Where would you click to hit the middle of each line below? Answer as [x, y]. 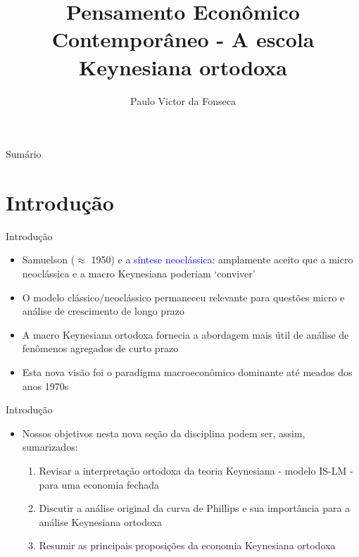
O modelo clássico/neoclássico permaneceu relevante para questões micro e [183, 297]
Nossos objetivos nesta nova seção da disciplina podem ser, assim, [164, 433]
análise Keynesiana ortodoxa [101, 521]
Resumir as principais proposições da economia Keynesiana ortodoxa [187, 545]
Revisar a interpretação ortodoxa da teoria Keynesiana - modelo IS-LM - [196, 470]
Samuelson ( [49, 259]
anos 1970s [45, 386]
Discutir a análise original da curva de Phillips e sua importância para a [195, 508]
